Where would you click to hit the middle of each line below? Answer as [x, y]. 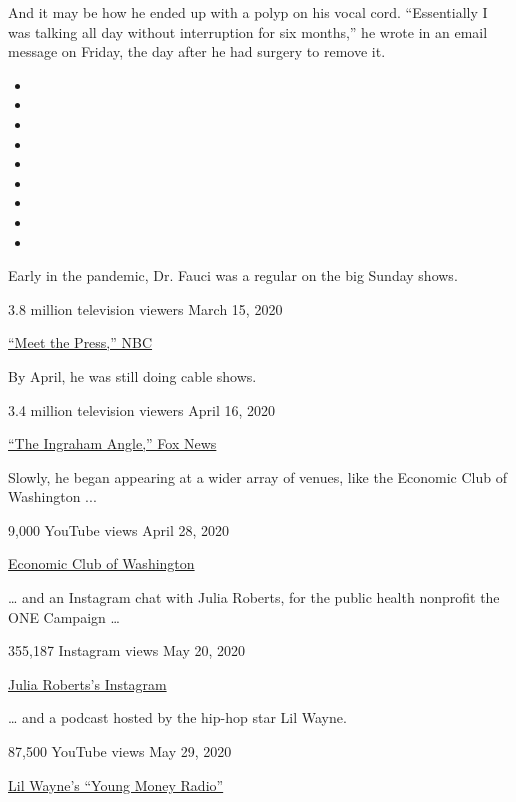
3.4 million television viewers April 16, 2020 [142, 409]
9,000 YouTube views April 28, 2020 [119, 529]
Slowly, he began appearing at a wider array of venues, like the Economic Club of [257, 476]
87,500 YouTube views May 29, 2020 [120, 751]
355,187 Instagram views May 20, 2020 [127, 650]
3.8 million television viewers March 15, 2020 [145, 308]
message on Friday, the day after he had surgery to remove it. [197, 51]
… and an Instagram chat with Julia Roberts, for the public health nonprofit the [254, 597]
